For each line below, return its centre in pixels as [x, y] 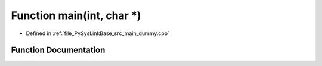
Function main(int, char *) [76, 15]
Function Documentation [58, 50]
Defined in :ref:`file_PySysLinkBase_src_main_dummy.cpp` [98, 33]
